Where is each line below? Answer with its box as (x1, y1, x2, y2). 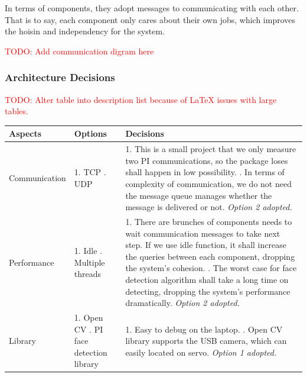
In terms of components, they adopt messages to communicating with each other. (5, 2, 299, 14)
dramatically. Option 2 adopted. (125, 297, 240, 309)
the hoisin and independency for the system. (5, 25, 165, 37)
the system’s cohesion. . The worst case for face (125, 262, 297, 274)
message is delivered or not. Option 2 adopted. (125, 201, 292, 213)
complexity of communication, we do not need (125, 177, 292, 189)
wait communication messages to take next (125, 227, 280, 239)
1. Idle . (74, 244, 102, 256)
